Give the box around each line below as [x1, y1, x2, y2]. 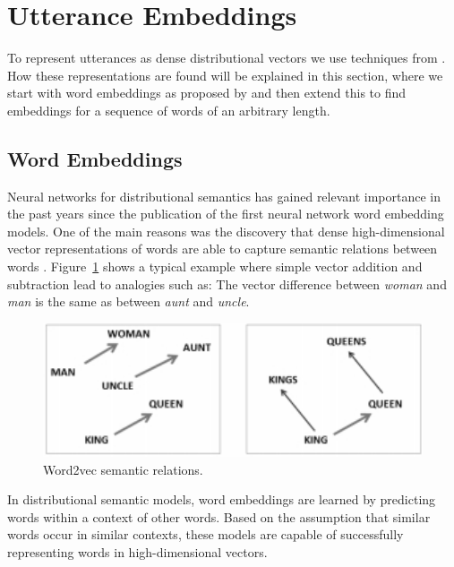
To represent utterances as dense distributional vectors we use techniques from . [7, 48, 446, 67]
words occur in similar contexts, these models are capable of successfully [7, 525, 404, 544]
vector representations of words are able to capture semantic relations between [7, 239, 438, 258]
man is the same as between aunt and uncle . [7, 292, 250, 311]
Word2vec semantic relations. [43, 460, 203, 478]
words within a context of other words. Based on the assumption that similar [7, 507, 431, 526]
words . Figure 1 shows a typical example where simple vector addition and [7, 257, 423, 276]
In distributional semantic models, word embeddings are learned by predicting [7, 490, 436, 509]
